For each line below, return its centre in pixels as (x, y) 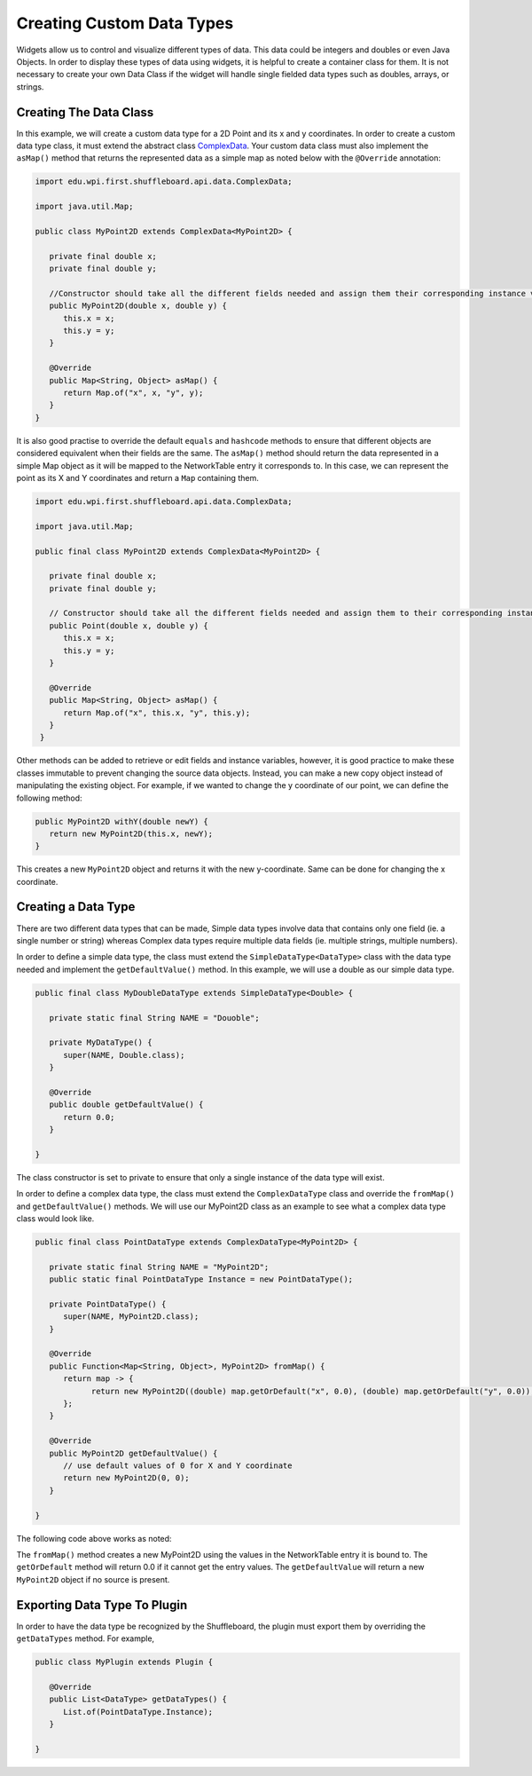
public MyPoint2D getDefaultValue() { (133, 1453)
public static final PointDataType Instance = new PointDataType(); (201, 1279)
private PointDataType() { (108, 1304)
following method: (50, 798)
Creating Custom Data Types (125, 23)
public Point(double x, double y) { (129, 625)
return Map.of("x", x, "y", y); (133, 393)
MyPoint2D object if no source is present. (93, 1579)
